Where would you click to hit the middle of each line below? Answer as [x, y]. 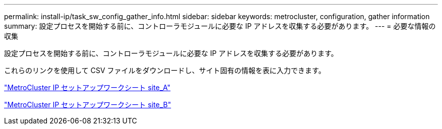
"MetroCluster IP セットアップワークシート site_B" [88, 105]
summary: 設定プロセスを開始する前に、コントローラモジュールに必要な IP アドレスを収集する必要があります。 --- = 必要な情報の [220, 26]
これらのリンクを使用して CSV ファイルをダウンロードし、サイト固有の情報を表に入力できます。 [165, 70]
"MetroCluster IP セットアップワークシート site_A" [87, 87]
